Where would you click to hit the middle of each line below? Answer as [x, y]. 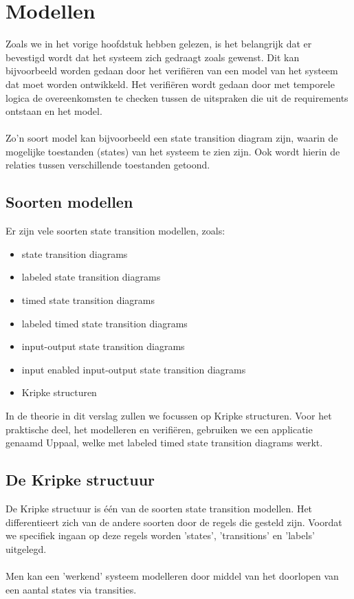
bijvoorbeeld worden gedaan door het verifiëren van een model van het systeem [172, 70]
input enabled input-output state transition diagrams [134, 369]
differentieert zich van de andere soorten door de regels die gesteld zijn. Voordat [174, 522]
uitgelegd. [26, 548]
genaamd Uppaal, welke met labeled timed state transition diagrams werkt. [164, 443]
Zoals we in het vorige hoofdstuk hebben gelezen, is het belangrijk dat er [159, 44]
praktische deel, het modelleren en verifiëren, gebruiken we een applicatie [159, 429]
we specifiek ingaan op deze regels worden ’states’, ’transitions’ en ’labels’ [160, 535]
